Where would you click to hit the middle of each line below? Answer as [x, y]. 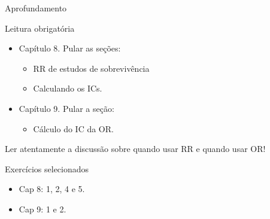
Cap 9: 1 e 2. [43, 209]
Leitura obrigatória [40, 28]
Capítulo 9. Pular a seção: [66, 108]
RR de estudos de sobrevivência [91, 68]
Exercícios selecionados [47, 168]
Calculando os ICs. [68, 88]
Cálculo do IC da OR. [73, 128]
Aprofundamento [36, 8]
